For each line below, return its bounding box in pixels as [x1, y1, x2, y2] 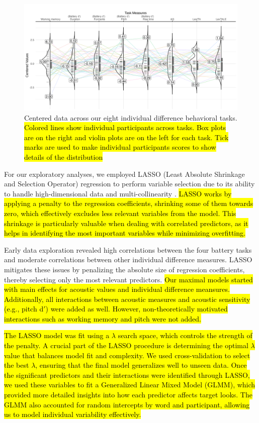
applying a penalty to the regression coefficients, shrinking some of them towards [4, 198, 253, 208]
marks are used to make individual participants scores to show [24, 142, 216, 152]
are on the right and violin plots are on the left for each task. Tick [24, 132, 229, 142]
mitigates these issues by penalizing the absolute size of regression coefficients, [4, 264, 245, 274]
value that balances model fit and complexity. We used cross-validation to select [4, 350, 250, 360]
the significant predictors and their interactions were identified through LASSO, [4, 369, 250, 380]
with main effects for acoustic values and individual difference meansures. [4, 284, 230, 294]
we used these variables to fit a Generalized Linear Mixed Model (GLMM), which [4, 379, 255, 390]
